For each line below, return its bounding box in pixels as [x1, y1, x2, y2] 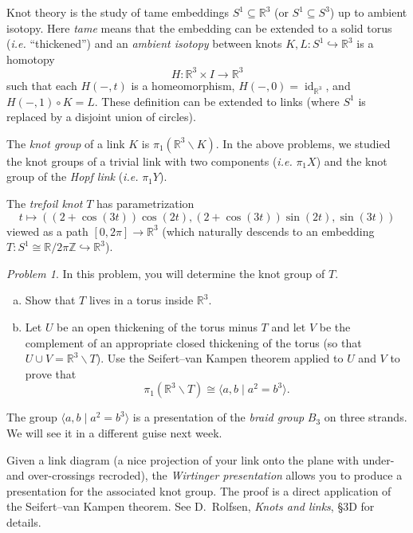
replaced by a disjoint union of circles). [6, 108, 196, 125]
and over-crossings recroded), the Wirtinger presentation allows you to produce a [6, 467, 403, 484]
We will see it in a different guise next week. [6, 424, 222, 441]
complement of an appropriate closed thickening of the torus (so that [25, 334, 362, 351]
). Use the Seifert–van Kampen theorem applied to [96, 350, 344, 366]
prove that [25, 365, 77, 382]
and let [271, 318, 306, 335]
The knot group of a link [6, 135, 125, 151]
